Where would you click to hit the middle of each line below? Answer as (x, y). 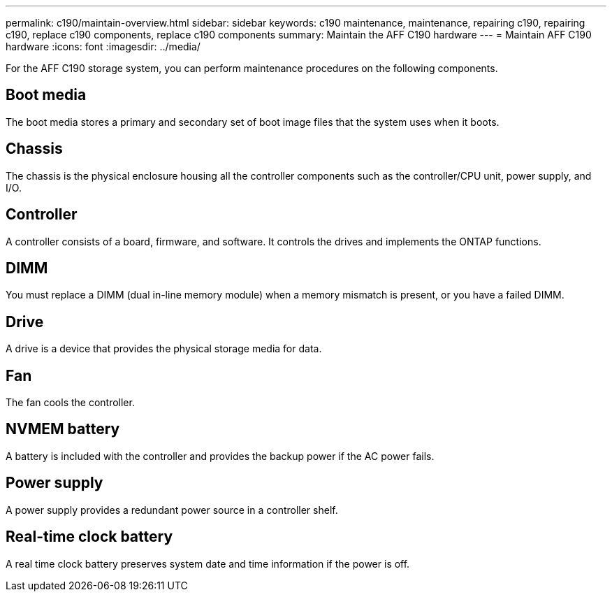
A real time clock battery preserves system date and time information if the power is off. (208, 563)
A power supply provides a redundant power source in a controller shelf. (172, 510)
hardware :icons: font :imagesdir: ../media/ (103, 46)
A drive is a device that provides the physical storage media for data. (164, 349)
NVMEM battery (63, 429)
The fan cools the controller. (70, 403)
